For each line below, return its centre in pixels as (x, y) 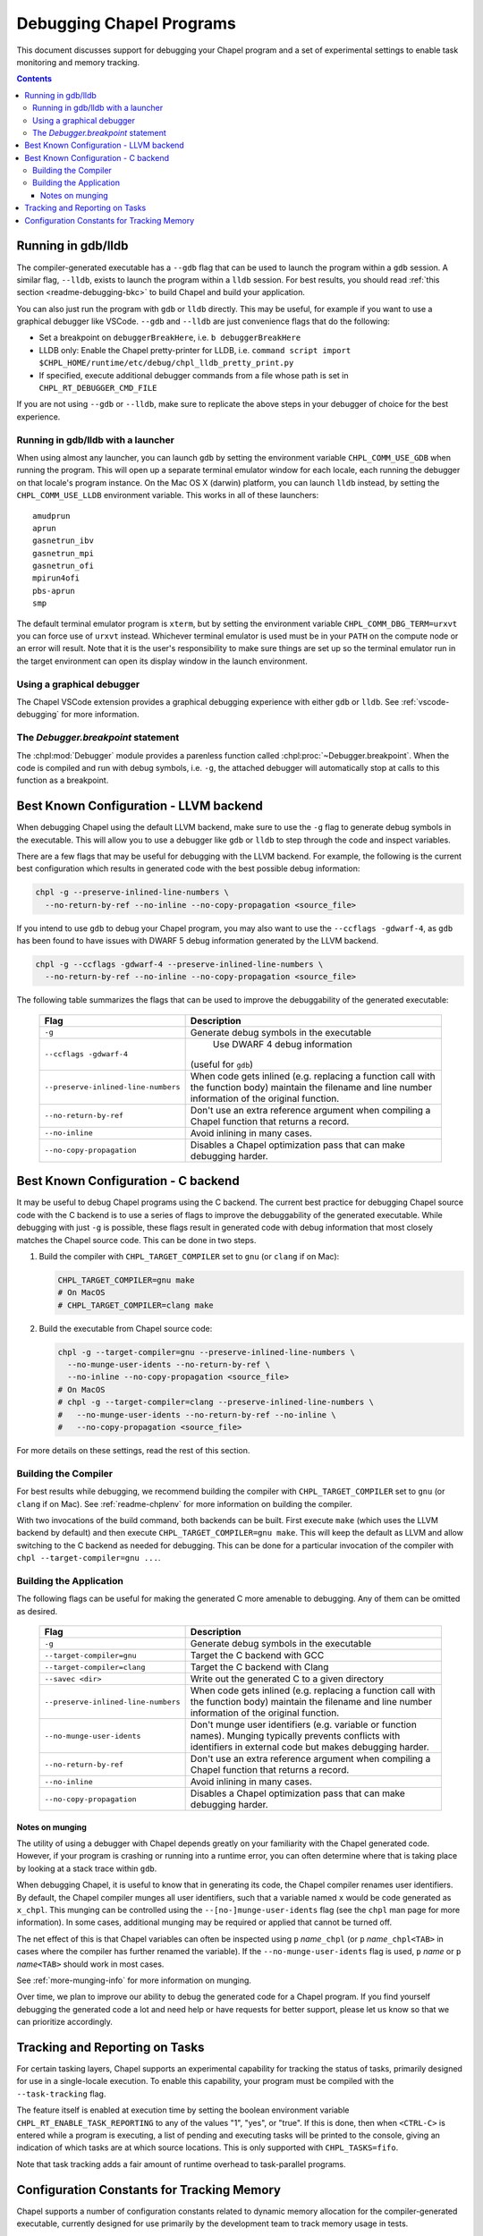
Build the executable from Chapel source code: (126, 1328)
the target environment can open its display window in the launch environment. (162, 661)
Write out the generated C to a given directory (287, 1679)
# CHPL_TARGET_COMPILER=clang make (136, 1305)
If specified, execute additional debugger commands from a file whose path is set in (194, 375)
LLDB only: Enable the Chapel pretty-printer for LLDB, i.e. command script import (195, 350)
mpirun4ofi (56, 578)
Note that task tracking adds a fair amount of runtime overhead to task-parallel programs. (181, 2164)
